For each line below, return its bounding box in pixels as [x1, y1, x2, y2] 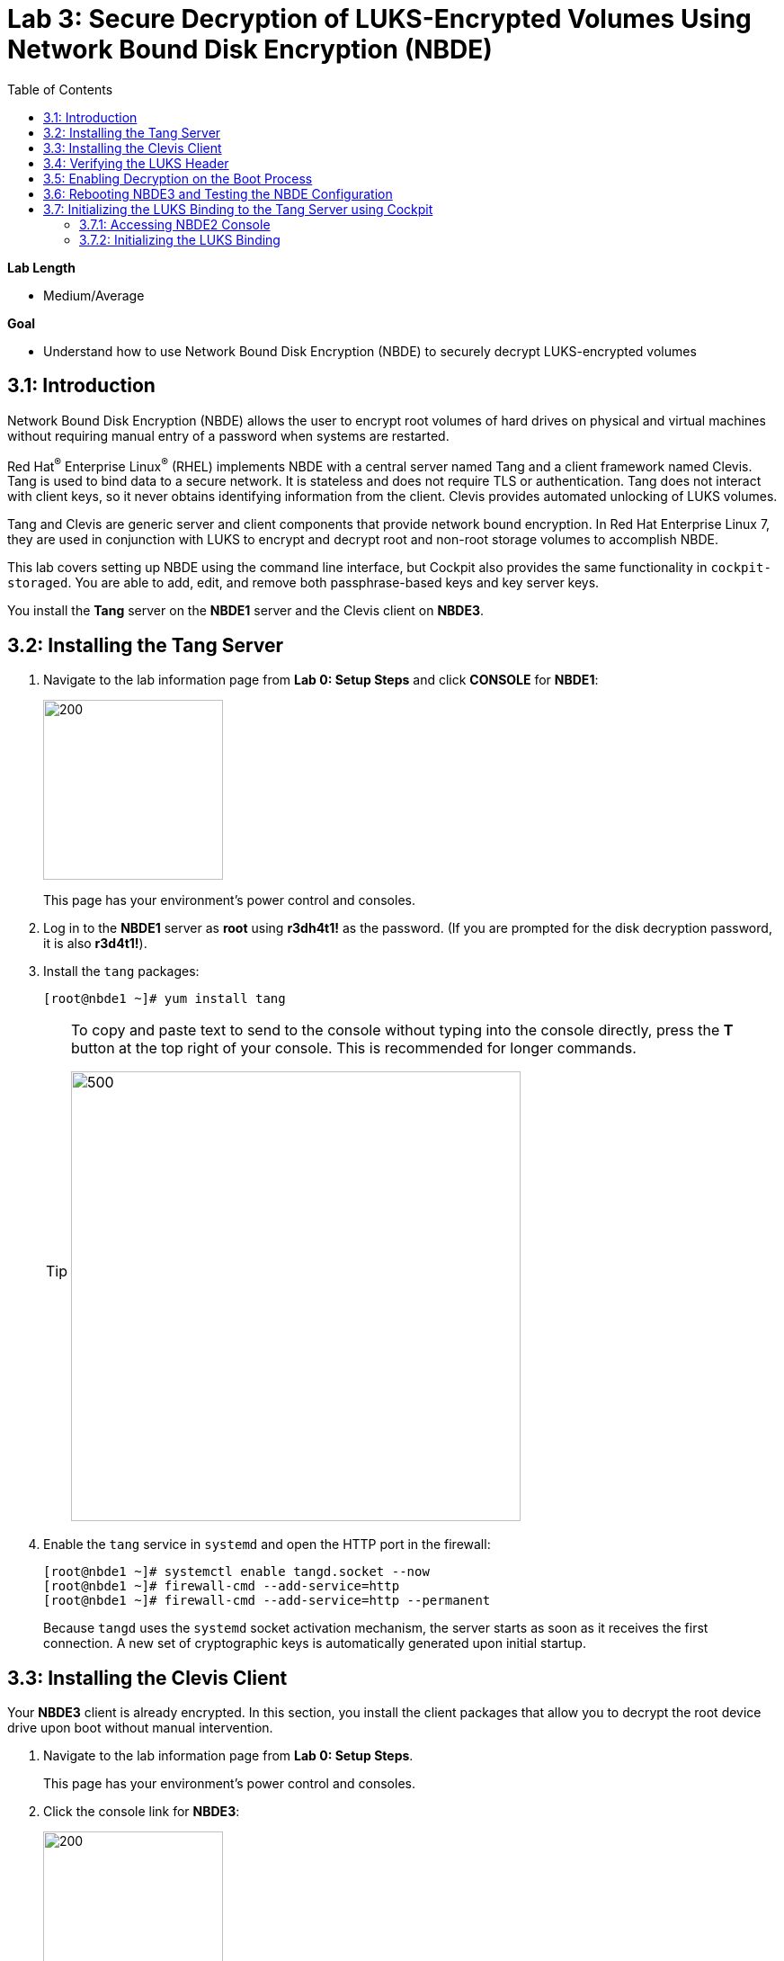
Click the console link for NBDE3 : [43, 1803, 240, 1819]
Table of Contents [7, 81, 113, 97]
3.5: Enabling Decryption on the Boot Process [43, 170, 313, 186]
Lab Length [7, 259, 76, 275]
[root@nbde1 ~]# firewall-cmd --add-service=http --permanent [43, 1593, 491, 1608]
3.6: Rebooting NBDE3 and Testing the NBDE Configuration [43, 185, 393, 201]
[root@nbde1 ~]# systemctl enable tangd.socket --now [43, 1564, 430, 1580]
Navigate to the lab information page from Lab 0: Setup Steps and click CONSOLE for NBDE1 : [43, 672, 599, 688]
